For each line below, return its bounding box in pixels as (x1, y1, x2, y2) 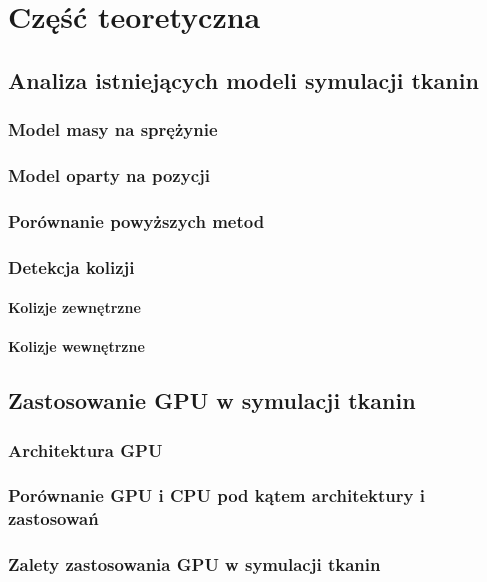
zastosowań (8, 506, 99, 531)
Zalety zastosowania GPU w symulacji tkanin (8, 552, 381, 577)
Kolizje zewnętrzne (8, 297, 141, 318)
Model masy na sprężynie (8, 117, 218, 142)
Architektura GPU (8, 437, 163, 462)
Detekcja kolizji (8, 254, 135, 279)
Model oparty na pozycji (8, 162, 210, 187)
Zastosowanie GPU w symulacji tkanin (8, 385, 416, 416)
